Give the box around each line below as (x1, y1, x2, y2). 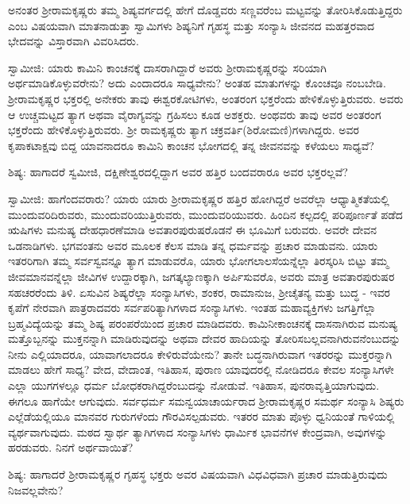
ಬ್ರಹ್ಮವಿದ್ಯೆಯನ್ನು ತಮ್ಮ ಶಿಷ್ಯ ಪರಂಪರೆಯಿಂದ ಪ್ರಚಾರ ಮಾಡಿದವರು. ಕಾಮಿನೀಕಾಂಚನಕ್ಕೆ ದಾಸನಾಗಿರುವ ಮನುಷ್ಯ (8, 314, 398, 331)
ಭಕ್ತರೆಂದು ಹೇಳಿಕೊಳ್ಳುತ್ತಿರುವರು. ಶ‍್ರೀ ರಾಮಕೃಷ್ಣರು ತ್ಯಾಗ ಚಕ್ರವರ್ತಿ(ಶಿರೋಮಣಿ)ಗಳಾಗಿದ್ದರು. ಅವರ (8, 121, 359, 138)
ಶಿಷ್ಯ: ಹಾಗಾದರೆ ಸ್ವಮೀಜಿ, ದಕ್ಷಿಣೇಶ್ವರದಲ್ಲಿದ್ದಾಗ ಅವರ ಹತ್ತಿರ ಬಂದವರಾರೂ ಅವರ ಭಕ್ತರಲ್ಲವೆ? (8, 164, 348, 180)
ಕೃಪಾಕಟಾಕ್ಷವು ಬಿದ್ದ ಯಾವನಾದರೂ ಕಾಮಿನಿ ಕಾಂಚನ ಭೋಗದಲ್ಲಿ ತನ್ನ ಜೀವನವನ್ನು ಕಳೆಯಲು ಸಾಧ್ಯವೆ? (8, 137, 374, 153)
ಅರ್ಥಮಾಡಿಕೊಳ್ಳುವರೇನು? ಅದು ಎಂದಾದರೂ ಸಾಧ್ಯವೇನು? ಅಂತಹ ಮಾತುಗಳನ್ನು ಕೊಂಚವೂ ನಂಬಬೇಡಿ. (8, 75, 386, 91)
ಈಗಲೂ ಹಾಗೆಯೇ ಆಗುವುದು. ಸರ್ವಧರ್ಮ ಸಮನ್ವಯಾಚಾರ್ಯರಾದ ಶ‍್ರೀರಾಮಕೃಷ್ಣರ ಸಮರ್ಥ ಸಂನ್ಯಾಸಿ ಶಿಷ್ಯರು (8, 392, 404, 409)
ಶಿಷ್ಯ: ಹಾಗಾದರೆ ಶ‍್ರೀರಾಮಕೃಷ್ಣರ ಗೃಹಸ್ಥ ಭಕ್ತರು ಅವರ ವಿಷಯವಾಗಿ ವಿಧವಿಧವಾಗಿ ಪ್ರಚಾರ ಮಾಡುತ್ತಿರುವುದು (8, 466, 388, 483)
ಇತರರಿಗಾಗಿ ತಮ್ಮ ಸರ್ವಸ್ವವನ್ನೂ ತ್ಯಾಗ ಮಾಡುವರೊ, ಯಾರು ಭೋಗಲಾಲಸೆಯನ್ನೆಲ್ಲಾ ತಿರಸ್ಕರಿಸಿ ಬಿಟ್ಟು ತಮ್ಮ (8, 252, 389, 269)
